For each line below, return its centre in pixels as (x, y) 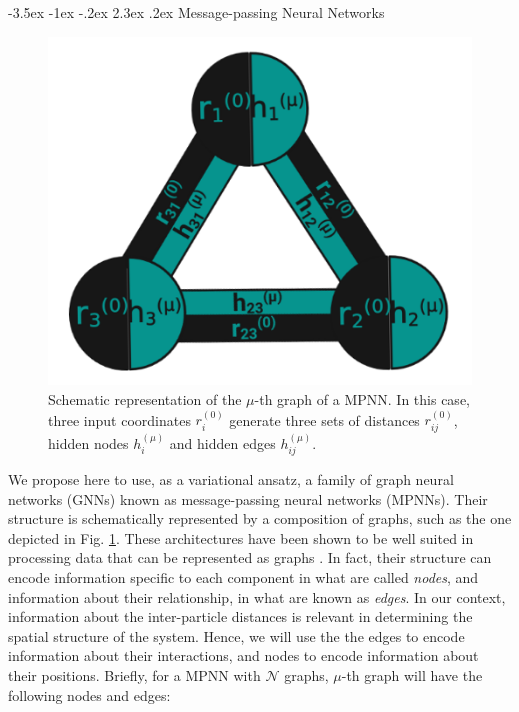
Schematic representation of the (145, 399)
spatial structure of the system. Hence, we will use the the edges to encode (236, 635)
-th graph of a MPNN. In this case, (362, 399)
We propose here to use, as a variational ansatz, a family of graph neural (231, 479)
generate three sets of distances (324, 419)
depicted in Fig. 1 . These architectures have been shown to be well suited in (241, 537)
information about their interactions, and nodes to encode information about (243, 655)
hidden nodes (88, 442)
